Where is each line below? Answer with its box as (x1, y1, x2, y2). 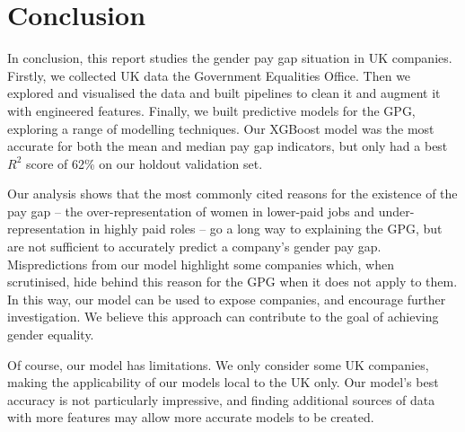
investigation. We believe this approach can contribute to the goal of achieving (7, 307, 439, 326)
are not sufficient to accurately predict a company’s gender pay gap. (7, 237, 382, 256)
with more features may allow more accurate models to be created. (7, 408, 374, 427)
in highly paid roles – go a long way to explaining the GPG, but (89, 219, 443, 238)
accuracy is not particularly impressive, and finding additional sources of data (7, 390, 435, 409)
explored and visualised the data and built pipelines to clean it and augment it (7, 84, 441, 102)
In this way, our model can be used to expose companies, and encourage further (7, 289, 446, 308)
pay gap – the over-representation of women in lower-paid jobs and (7, 201, 375, 220)
